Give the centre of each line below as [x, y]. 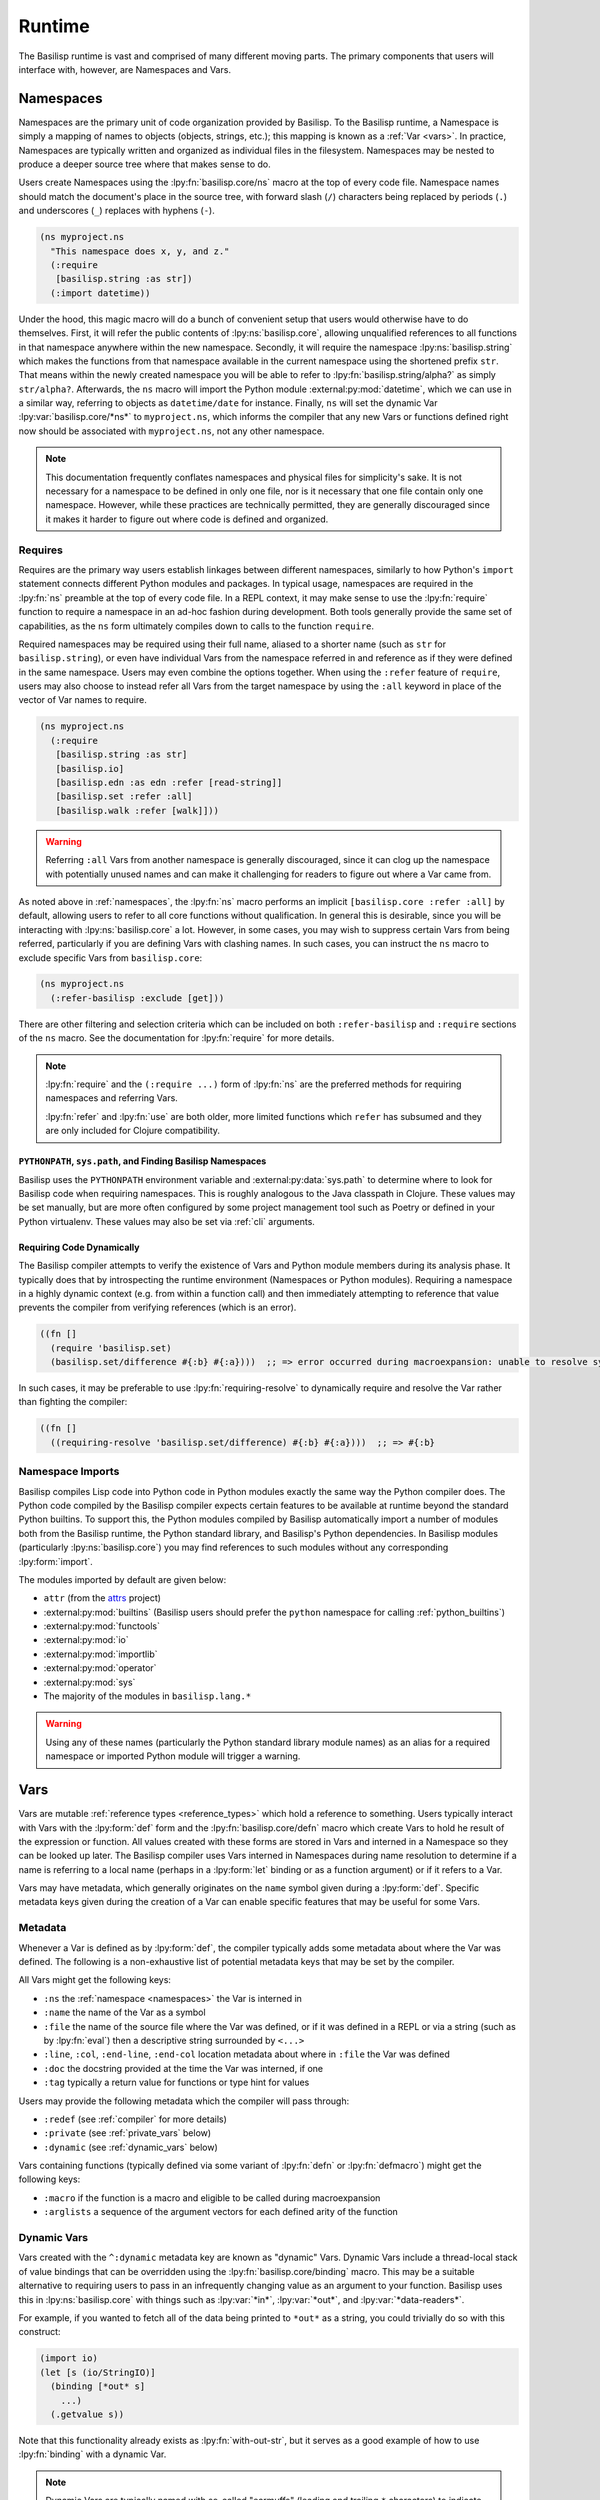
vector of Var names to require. [82, 700]
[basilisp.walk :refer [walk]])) [137, 810]
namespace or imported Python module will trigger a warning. [173, 1756]
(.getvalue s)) [87, 2414]
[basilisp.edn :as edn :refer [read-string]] [169, 782]
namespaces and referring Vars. [112, 1098]
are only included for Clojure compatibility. [132, 1131]
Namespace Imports [69, 1472]
